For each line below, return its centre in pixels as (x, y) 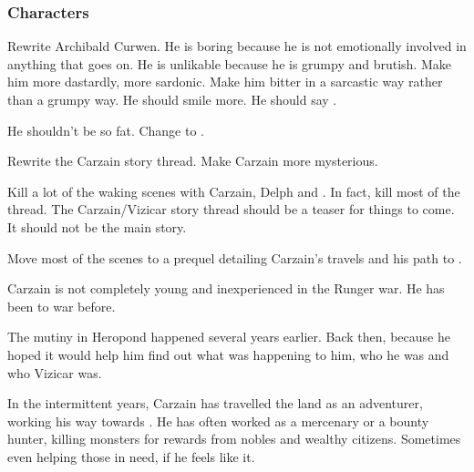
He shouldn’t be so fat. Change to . (106, 130)
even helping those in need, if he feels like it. (131, 456)
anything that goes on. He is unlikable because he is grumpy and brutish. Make (229, 63)
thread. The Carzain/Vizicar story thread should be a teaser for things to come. (231, 209)
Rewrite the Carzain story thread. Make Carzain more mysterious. (193, 161)
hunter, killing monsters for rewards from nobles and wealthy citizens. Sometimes (234, 439)
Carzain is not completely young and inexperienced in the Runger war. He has (226, 288)
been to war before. (62, 306)
